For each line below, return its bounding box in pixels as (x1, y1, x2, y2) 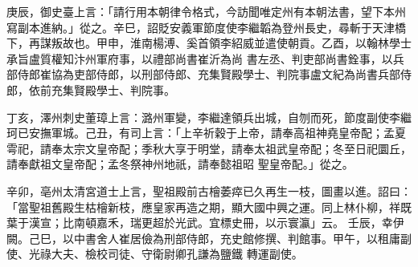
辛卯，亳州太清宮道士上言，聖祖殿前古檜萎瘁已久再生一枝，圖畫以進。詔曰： (6, 182, 412, 199)
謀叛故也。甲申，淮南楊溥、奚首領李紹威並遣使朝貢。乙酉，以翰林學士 (39, 34, 412, 51)
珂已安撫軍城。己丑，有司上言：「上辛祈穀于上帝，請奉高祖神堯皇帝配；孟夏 (6, 124, 406, 141)
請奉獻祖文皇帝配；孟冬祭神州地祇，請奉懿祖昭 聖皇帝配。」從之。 (6, 156, 354, 172)
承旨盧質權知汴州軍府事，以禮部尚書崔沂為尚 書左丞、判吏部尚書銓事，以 (6, 50, 393, 67)
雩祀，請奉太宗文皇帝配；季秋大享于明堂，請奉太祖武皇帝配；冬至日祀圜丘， (6, 140, 412, 156)
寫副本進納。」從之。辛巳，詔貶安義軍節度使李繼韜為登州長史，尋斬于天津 (6, 18, 395, 35)
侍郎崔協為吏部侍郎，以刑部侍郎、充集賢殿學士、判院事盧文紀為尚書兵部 (17, 66, 400, 83)
